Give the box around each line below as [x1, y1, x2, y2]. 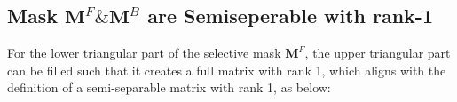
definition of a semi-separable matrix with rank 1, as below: [7, 78, 331, 97]
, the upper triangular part [304, 43, 451, 62]
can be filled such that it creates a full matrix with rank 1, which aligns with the [7, 60, 446, 79]
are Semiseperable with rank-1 [147, 2, 433, 29]
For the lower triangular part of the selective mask [7, 43, 281, 62]
